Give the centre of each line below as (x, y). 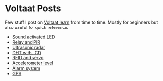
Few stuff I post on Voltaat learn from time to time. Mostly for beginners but (81, 22)
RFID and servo (28, 57)
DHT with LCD (27, 53)
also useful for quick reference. (37, 27)
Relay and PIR (26, 42)
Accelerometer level (33, 63)
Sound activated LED (33, 37)
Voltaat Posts (33, 9)
